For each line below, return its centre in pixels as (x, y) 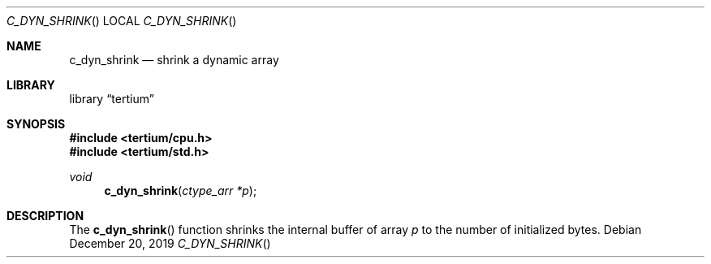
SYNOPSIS (36, 124)
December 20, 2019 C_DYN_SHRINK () (170, 243)
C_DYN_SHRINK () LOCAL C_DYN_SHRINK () (122, 21)
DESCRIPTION (45, 216)
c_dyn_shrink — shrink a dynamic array (174, 60)
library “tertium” (112, 99)
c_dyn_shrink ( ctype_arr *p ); (181, 190)
